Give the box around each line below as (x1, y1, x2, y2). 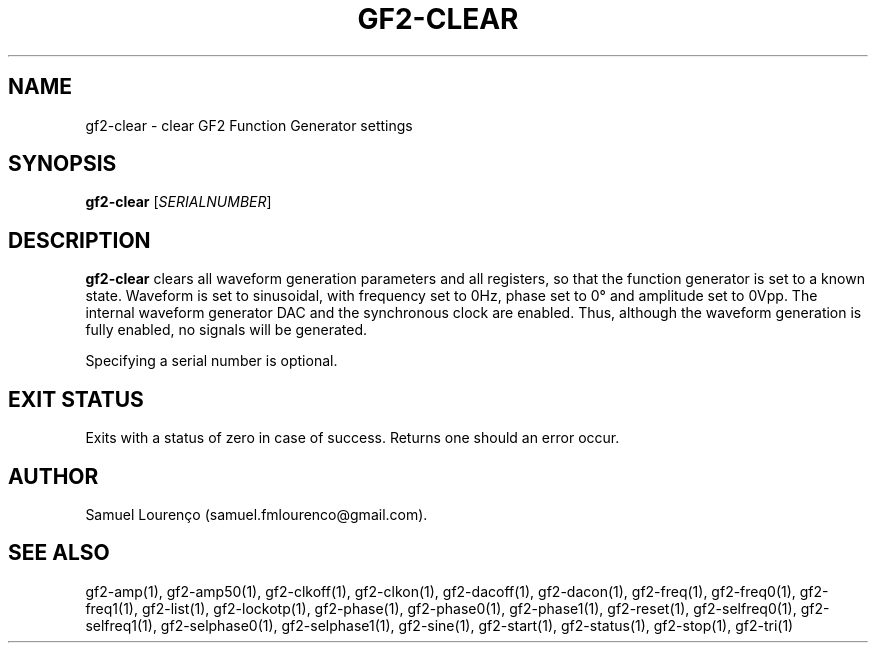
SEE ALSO (8, 540, 110, 566)
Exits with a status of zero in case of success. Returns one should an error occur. (85, 429, 620, 447)
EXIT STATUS (8, 386, 144, 412)
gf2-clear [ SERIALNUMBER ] (85, 193, 272, 211)
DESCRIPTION (8, 227, 151, 253)
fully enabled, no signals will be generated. (85, 321, 368, 339)
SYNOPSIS (8, 151, 117, 177)
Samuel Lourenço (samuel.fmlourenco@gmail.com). (85, 505, 428, 523)
